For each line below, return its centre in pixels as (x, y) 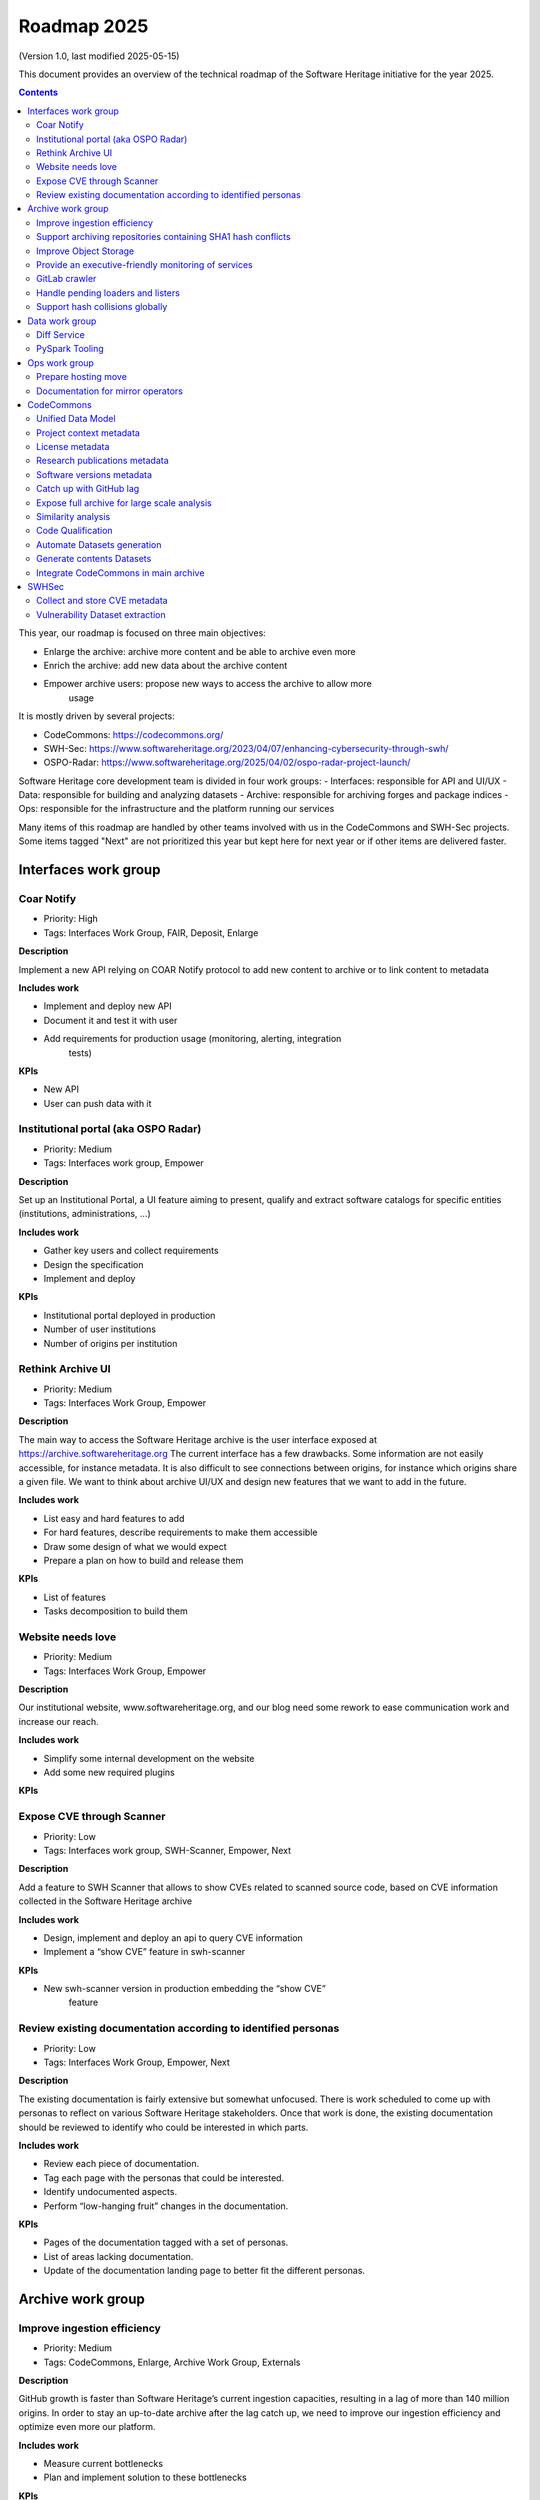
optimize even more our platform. (87, 2427)
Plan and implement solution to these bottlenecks (145, 2477)
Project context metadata (88, 432)
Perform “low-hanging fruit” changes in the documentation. (166, 2206)
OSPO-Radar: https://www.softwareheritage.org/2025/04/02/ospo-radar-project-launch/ (227, 762)
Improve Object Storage (85, 251)
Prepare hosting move (81, 377)
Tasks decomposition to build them (116, 1611)
